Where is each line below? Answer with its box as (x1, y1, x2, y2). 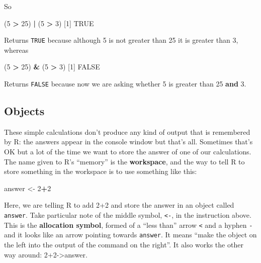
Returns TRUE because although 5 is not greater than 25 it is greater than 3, (4, 35, 238, 45)
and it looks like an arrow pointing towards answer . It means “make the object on (4, 229, 257, 240)
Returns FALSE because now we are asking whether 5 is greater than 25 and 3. (4, 78, 246, 89)
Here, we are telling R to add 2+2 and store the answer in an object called (4, 200, 234, 210)
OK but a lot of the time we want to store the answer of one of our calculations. (4, 146, 251, 157)
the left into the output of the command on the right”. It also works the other (4, 239, 243, 250)
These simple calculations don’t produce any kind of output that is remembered (4, 126, 250, 137)
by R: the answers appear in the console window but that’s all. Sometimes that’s (4, 136, 253, 147)
